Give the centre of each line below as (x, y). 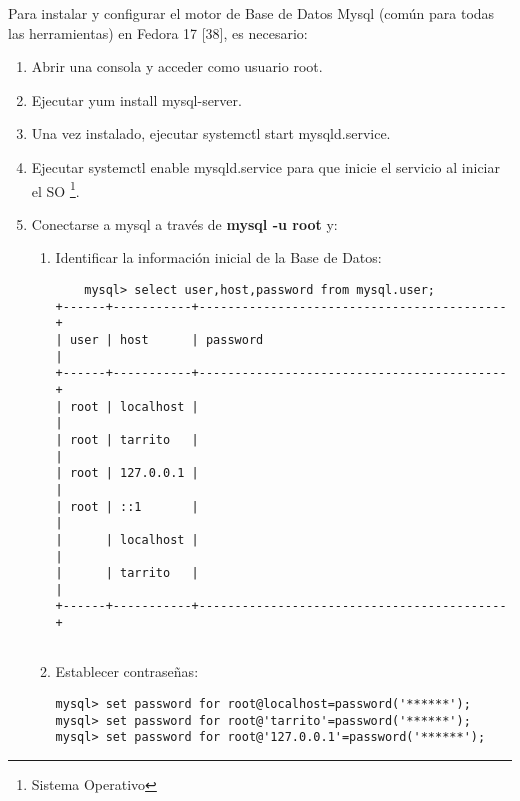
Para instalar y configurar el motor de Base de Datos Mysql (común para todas (251, 13)
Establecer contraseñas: (127, 671)
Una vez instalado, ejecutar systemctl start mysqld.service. (211, 133)
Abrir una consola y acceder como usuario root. (177, 66)
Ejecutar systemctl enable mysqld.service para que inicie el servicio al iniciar (265, 166)
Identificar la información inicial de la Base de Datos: (218, 257)
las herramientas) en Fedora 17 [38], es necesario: (158, 32)
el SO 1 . (55, 189)
